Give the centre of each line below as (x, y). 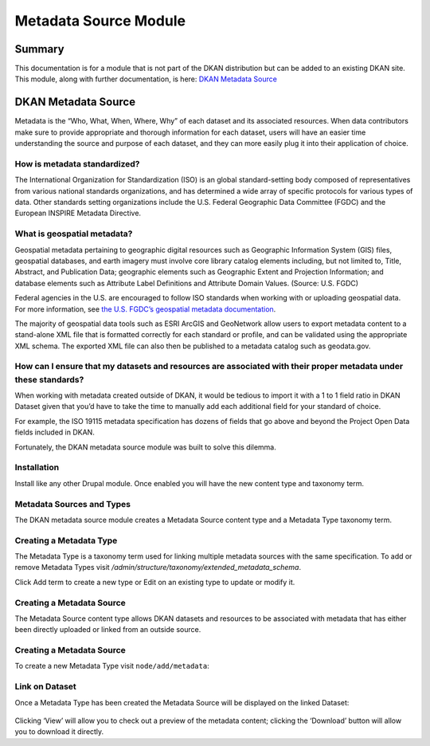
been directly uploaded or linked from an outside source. (108, 630)
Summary (39, 49)
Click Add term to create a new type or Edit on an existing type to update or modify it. (155, 582)
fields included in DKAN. (55, 432)
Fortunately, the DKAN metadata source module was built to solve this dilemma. (145, 447)
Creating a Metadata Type (66, 540)
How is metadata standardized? (77, 163)
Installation (37, 468)
